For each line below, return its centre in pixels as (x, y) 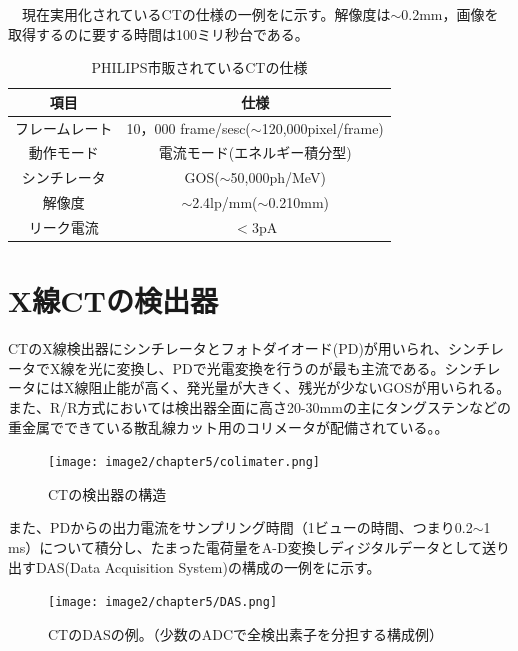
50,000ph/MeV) (278, 177)
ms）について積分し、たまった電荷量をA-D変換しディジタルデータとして (245, 547)
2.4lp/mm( (225, 202)
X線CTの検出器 (113, 300)
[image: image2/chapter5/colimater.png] (184, 462)
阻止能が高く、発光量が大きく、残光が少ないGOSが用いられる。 (299, 387)
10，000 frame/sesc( (188, 127)
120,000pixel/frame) (322, 127)
